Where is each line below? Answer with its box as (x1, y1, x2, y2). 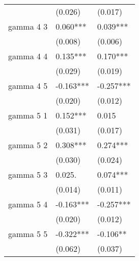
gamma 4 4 (8, 50, 48, 62)
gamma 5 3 (8, 169, 48, 180)
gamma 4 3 (8, 20, 48, 32)
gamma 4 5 (8, 80, 48, 91)
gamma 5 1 (8, 109, 48, 121)
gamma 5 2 (8, 139, 48, 151)
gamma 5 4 (8, 198, 48, 210)
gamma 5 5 (8, 228, 48, 240)
